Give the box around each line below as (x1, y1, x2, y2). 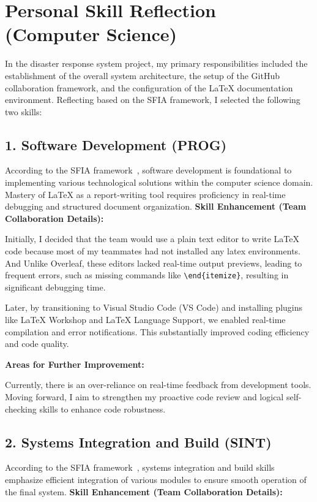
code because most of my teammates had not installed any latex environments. (5, 245, 300, 257)
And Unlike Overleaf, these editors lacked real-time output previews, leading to (5, 256, 302, 269)
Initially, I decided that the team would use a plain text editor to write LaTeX (5, 232, 300, 245)
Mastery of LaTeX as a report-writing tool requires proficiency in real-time (5, 188, 286, 200)
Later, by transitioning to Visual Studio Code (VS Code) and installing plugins (5, 301, 302, 314)
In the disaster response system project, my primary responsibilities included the (5, 57, 308, 70)
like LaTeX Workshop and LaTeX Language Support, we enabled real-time (5, 313, 286, 326)
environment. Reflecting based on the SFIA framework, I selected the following (5, 93, 300, 106)
